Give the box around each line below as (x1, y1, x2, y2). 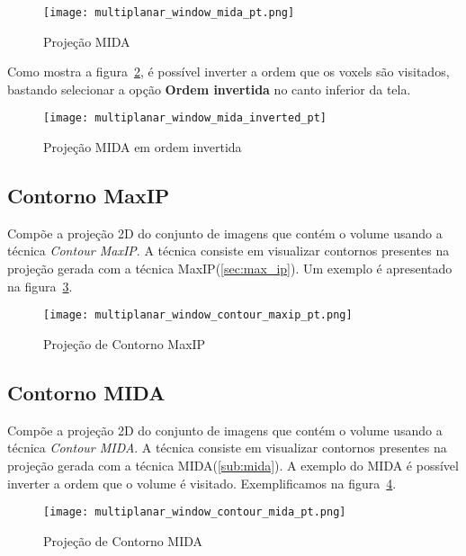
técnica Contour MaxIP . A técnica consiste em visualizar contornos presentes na (7, 241, 450, 260)
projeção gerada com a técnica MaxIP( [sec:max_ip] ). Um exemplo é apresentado (7, 259, 453, 278)
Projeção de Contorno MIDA (43, 531, 203, 550)
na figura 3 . (7, 276, 73, 295)
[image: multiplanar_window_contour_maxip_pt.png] (43, 309, 353, 322)
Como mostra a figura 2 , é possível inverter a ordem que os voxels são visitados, (7, 62, 450, 81)
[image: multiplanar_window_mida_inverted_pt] (43, 112, 327, 125)
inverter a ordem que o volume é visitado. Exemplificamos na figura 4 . (7, 473, 397, 492)
